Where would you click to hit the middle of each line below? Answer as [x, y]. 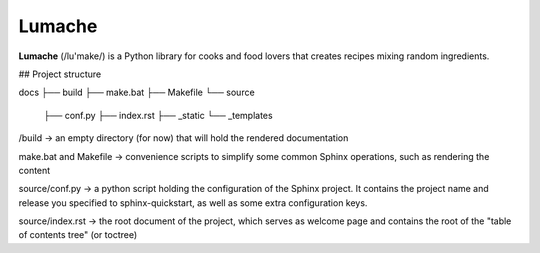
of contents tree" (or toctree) [78, 235]
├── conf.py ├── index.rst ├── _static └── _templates [158, 115]
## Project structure [60, 74]
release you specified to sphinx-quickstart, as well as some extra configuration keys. [193, 202]
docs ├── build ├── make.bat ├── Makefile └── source [136, 92]
